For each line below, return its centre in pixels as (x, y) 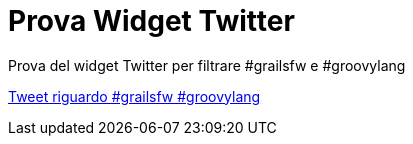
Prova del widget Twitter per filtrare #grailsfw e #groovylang (207, 65)
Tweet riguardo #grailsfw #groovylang (134, 96)
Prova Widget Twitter (151, 21)
